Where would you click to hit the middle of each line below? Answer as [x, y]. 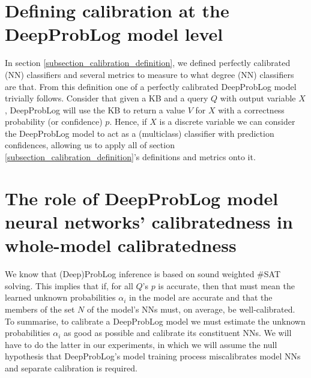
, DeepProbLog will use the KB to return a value [95, 109]
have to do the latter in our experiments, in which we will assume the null [141, 344]
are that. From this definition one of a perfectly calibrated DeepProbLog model [151, 86]
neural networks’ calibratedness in [149, 222]
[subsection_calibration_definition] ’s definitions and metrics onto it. [130, 157]
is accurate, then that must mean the [227, 285]
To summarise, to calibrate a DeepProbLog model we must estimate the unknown [155, 321]
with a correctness [251, 109]
